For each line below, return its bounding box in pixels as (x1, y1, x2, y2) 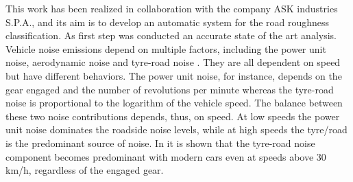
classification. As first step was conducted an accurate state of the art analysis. (5, 28, 337, 43)
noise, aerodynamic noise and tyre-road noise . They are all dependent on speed (5, 55, 341, 69)
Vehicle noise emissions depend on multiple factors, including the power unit (5, 41, 326, 56)
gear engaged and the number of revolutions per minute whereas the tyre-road (5, 82, 334, 96)
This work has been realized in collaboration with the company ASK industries (5, 1, 338, 15)
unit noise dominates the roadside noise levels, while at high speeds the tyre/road (5, 122, 348, 137)
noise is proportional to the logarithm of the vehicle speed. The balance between (5, 95, 343, 110)
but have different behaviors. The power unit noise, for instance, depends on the (5, 68, 342, 82)
